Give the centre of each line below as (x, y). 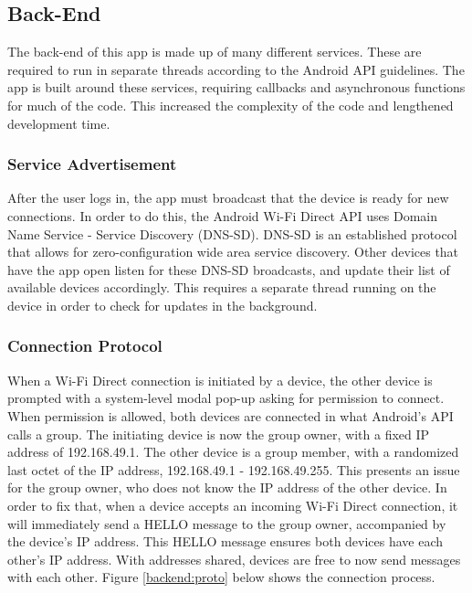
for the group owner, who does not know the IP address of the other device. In (227, 487)
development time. (59, 123)
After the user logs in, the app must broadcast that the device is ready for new (228, 198)
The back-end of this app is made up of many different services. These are (215, 52)
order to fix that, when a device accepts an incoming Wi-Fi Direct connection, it (233, 505)
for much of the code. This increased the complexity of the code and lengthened (231, 105)
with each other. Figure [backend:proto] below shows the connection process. (221, 577)
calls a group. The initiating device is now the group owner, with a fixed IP (219, 434)
